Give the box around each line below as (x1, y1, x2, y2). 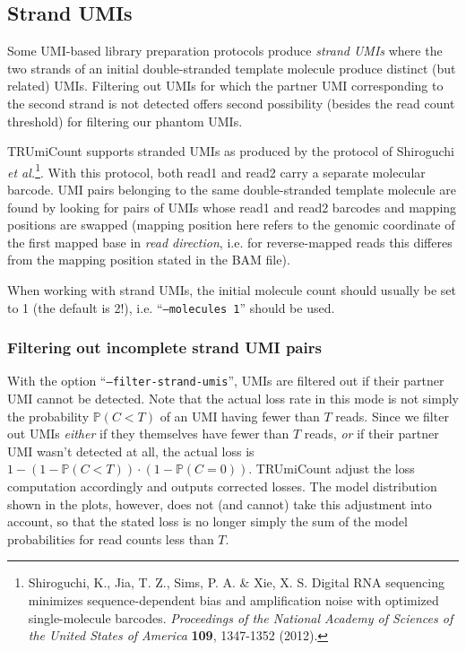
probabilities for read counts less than (7, 529, 214, 548)
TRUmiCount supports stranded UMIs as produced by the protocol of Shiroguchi (7, 142, 454, 161)
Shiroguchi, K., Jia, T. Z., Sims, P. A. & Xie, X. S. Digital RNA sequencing (28, 573, 444, 592)
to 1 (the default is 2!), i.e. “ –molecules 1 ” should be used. (7, 298, 335, 317)
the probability (7, 406, 90, 425)
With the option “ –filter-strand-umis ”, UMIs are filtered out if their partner (7, 371, 444, 390)
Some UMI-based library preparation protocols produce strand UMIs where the (7, 41, 443, 60)
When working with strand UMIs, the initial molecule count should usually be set (7, 280, 456, 299)
